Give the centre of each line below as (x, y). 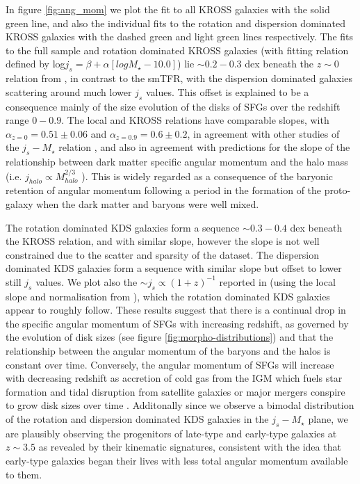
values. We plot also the (87, 281)
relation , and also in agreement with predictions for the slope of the (204, 147)
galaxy (19, 203)
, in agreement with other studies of (263, 133)
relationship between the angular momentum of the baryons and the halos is (168, 351)
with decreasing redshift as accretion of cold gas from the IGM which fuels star (174, 378)
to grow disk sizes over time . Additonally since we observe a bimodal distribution (180, 405)
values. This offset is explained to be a (227, 91)
